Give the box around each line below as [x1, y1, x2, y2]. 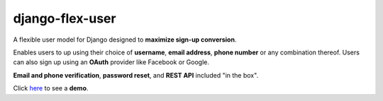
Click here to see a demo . [13, 84, 89, 93]
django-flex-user [13, 11, 116, 26]
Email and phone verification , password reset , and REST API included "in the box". [13, 71, 259, 79]
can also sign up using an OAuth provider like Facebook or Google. [13, 58, 209, 66]
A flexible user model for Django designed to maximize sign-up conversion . [13, 35, 237, 44]
